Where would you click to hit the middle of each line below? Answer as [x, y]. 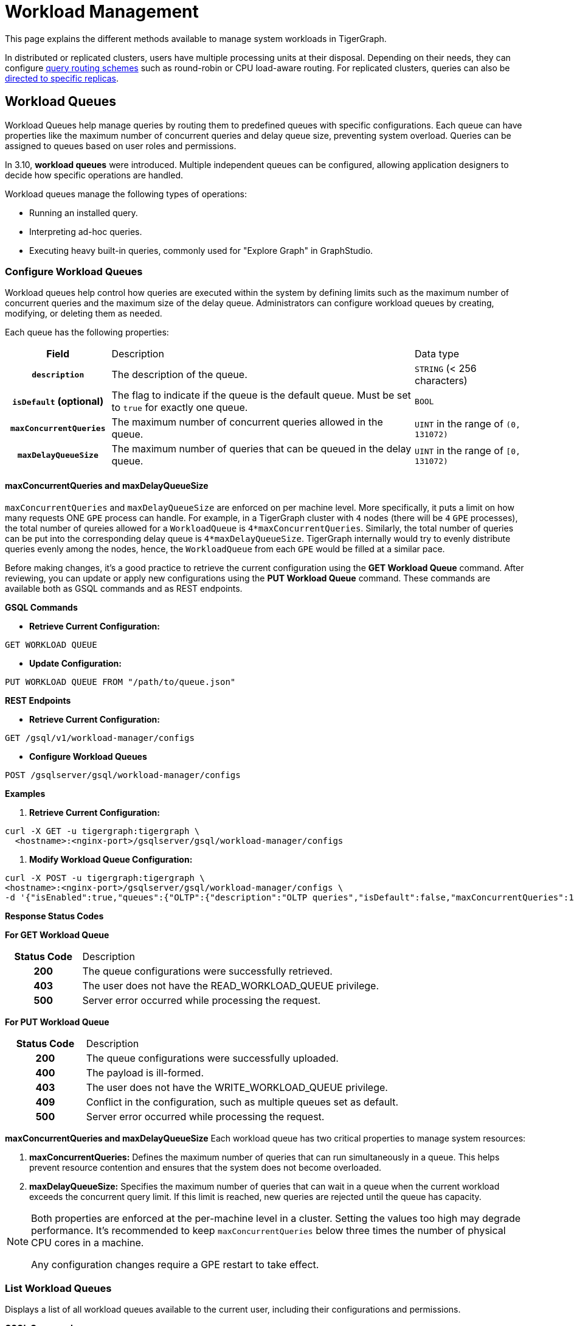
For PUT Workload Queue [57, 1022]
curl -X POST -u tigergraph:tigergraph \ [105, 878]
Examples [25, 793]
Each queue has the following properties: [87, 332]
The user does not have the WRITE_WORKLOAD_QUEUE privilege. [237, 1087]
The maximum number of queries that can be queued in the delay [261, 449]
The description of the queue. [179, 375]
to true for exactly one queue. [180, 408]
